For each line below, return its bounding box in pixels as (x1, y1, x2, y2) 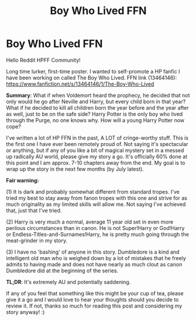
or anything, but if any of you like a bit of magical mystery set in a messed (6, 147, 184, 154)
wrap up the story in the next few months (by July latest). (6, 165, 145, 173)
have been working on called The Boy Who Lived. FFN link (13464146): (6, 74, 177, 81)
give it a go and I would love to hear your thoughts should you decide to (6, 296, 179, 303)
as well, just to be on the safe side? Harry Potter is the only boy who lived (6, 110, 183, 117)
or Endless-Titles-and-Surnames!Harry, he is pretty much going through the (6, 231, 189, 238)
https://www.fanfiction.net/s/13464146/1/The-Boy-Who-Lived (6, 80, 154, 87)
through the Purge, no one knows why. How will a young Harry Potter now (6, 116, 185, 124)
